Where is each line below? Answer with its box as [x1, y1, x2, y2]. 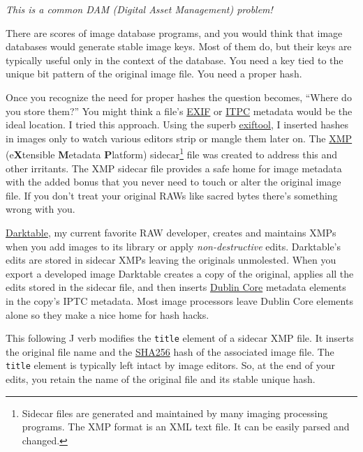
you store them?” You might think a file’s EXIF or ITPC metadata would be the [6, 103, 353, 118]
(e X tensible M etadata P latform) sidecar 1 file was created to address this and [6, 145, 338, 161]
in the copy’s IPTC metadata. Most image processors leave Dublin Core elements [6, 293, 353, 308]
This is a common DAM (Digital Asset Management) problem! [6, 2, 273, 16]
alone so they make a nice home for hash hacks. [6, 307, 209, 322]
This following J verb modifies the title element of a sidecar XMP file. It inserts [6, 331, 354, 345]
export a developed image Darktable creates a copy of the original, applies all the [6, 266, 354, 280]
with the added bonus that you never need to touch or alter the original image [6, 174, 341, 189]
